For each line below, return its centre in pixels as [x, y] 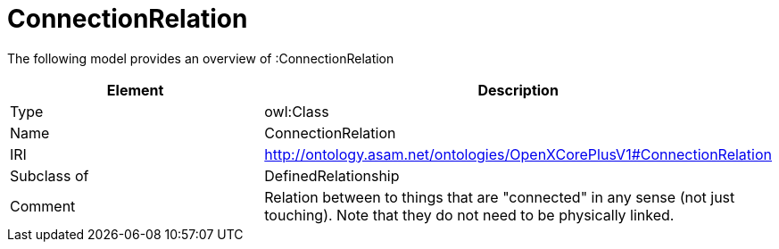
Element [135, 90]
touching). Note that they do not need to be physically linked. [469, 215]
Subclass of [50, 175]
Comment [43, 206]
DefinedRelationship [332, 175]
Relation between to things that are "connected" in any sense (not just [500, 197]
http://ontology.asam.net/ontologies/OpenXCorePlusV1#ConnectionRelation [518, 154]
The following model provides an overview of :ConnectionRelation [201, 58]
